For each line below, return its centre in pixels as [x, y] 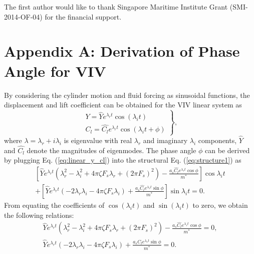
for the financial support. [83, 16]
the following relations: [39, 215]
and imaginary [165, 140]
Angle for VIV [55, 71]
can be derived [227, 150]
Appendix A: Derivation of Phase [122, 51]
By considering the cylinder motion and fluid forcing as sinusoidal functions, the [127, 95]
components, [217, 140]
